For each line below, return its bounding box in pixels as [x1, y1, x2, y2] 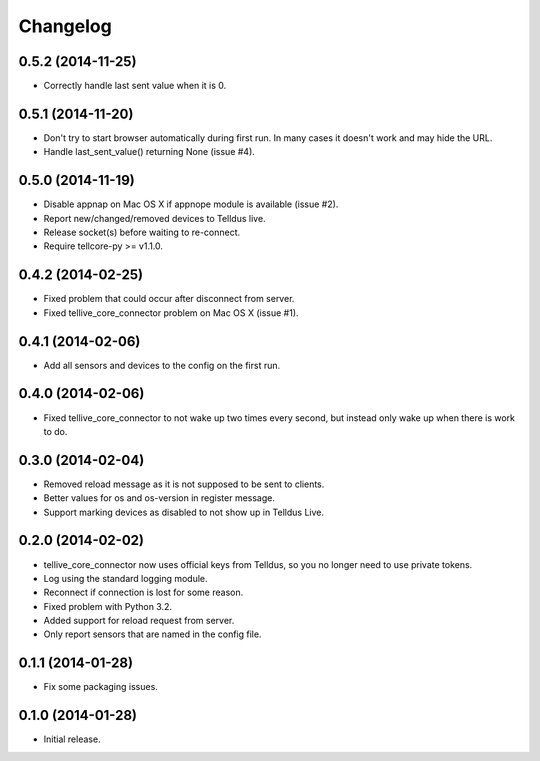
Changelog [18, 15, 112, 37]
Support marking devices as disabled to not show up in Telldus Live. [43, 506, 325, 518]
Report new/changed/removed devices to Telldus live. [43, 212, 266, 224]
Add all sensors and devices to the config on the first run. [43, 359, 281, 371]
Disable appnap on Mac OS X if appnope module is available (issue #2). [43, 198, 339, 210]
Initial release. [43, 733, 101, 745]
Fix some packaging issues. [43, 681, 159, 693]
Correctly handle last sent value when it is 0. [43, 80, 227, 92]
